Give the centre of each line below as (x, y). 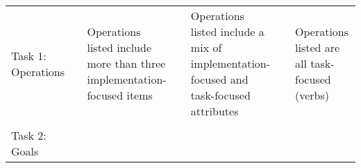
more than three (126, 63)
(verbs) (312, 95)
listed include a (227, 31)
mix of (206, 47)
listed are (318, 47)
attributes (215, 111)
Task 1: (29, 55)
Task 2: (29, 135)
